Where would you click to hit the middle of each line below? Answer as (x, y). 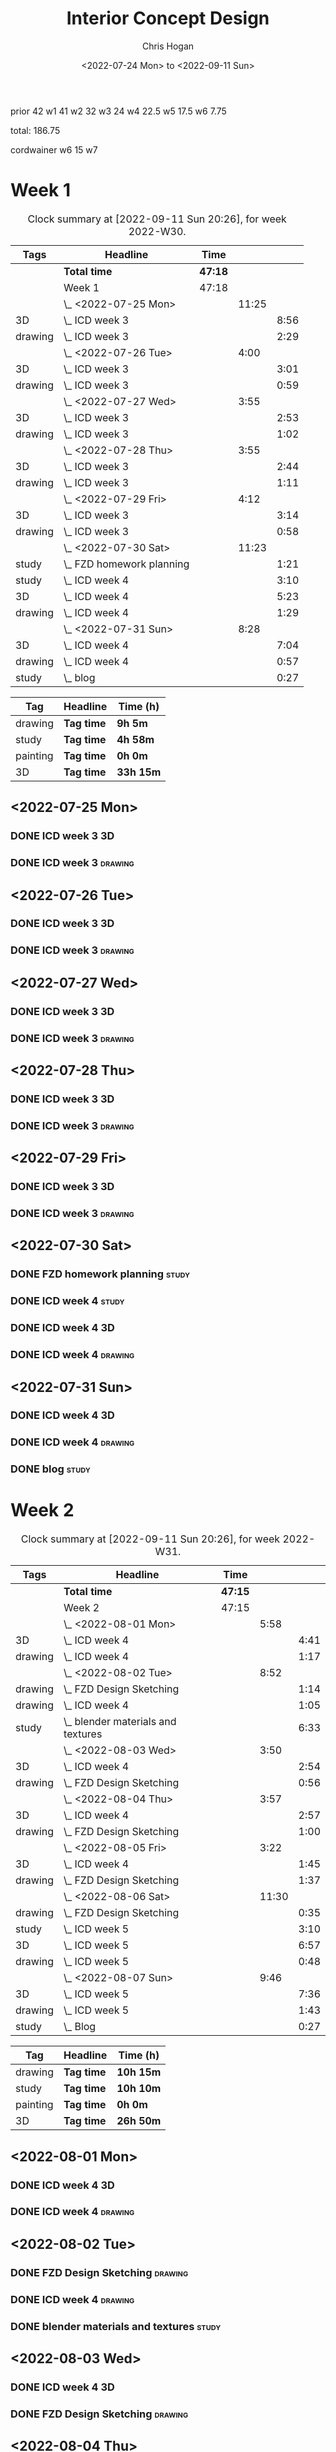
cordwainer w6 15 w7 (54, 149)
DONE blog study (50, 1469)
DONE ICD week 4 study (67, 1301)
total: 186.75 (35, 130)
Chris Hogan (168, 46)
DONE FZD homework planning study (100, 1274)
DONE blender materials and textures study (116, 2326)
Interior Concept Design (168, 18)
